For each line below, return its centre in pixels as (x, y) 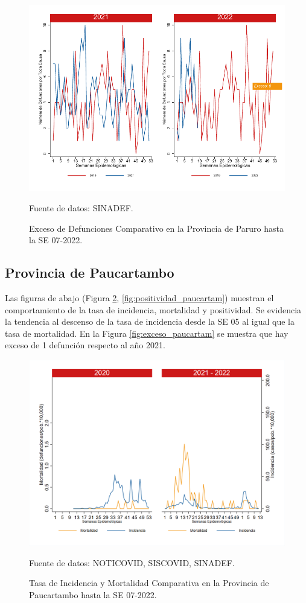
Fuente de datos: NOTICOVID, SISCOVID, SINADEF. (132, 562)
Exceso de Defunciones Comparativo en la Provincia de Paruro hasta (156, 228)
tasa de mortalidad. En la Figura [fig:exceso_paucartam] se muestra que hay (147, 333)
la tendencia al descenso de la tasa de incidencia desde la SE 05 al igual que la (150, 321)
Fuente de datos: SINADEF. (81, 207)
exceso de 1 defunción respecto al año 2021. (85, 345)
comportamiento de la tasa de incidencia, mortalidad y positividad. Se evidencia (153, 309)
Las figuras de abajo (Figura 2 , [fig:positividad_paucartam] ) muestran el (139, 297)
